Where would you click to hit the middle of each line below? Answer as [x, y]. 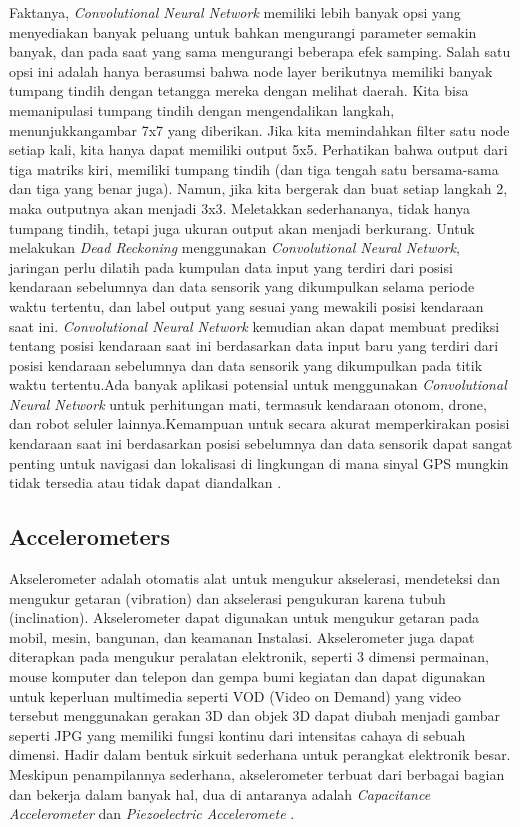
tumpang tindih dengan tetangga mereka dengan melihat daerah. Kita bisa [239, 90]
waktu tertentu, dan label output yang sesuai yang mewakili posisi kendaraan [246, 305]
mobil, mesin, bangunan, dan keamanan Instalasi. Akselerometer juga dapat [242, 636]
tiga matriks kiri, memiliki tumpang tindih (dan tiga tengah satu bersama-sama [254, 168]
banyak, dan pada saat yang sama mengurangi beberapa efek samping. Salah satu [260, 51]
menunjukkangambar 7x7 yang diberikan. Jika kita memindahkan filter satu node [259, 129]
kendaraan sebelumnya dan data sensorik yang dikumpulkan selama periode [242, 286]
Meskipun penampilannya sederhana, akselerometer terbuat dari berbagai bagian [257, 773]
